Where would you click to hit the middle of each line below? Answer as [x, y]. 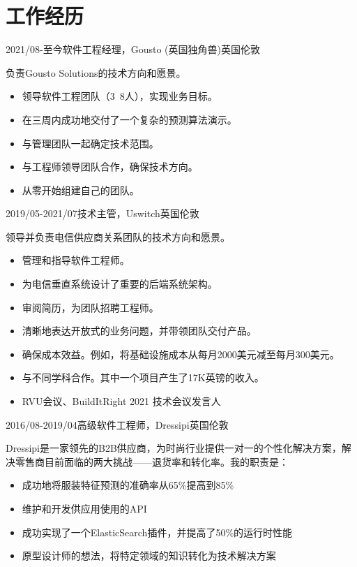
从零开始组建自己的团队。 [81, 190]
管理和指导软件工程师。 [76, 260]
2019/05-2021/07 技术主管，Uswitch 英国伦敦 [102, 213]
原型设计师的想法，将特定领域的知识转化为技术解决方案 [149, 555]
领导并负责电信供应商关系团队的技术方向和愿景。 [118, 236]
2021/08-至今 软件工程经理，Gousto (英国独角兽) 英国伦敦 [133, 49]
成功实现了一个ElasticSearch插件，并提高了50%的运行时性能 [157, 532]
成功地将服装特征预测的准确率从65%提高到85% [128, 485]
